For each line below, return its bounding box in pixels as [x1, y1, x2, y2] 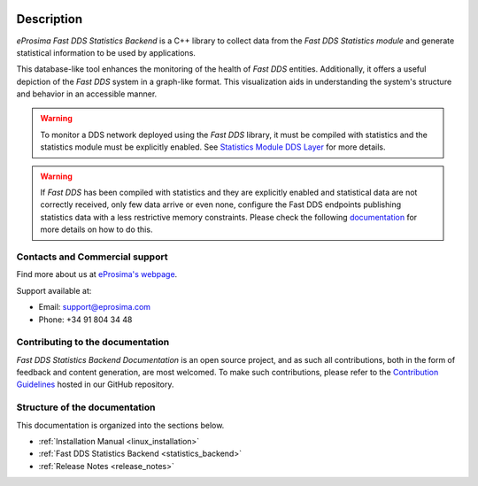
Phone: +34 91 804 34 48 [38, 314, 133, 325]
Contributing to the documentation [16, 336, 170, 349]
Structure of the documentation [16, 401, 156, 413]
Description [16, 12, 83, 27]
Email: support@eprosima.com [38, 302, 150, 312]
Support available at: [16, 285, 92, 296]
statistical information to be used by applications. [16, 47, 197, 58]
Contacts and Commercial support [16, 251, 168, 263]
